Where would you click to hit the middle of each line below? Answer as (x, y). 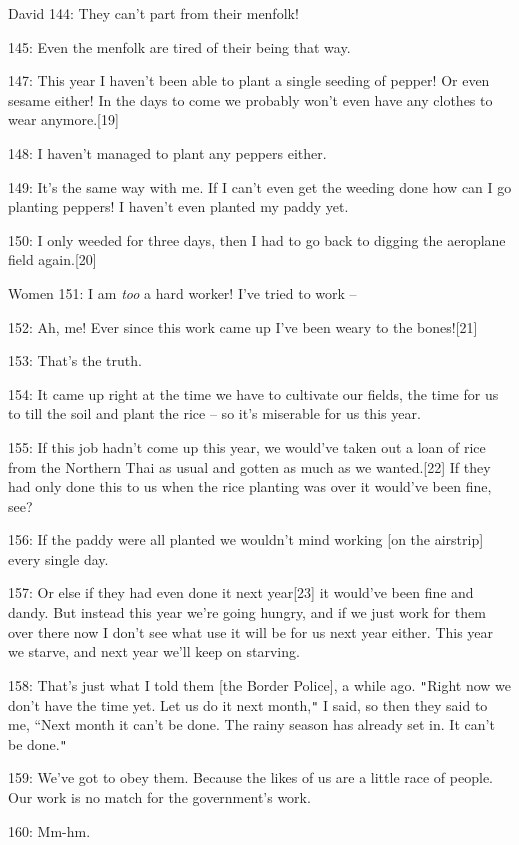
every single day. (58, 558)
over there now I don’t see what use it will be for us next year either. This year (251, 631)
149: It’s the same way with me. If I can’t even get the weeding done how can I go (260, 186)
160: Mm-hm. (49, 830)
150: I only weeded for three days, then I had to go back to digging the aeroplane (257, 239)
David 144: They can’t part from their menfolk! (153, 13)
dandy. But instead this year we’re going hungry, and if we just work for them (247, 612)
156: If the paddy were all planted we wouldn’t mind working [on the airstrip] (246, 539)
